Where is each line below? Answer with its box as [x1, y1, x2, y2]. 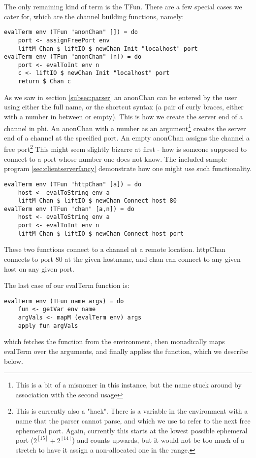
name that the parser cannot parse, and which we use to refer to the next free [15, 416, 251, 425]
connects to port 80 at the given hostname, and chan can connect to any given [4, 254, 241, 264]
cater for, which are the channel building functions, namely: [4, 11, 184, 21]
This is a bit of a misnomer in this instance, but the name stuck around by [15, 380, 242, 390]
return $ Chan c [18, 78, 71, 85]
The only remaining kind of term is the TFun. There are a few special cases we [4, 1, 242, 11]
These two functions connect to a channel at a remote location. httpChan [4, 244, 225, 254]
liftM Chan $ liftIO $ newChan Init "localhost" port [18, 45, 198, 52]
